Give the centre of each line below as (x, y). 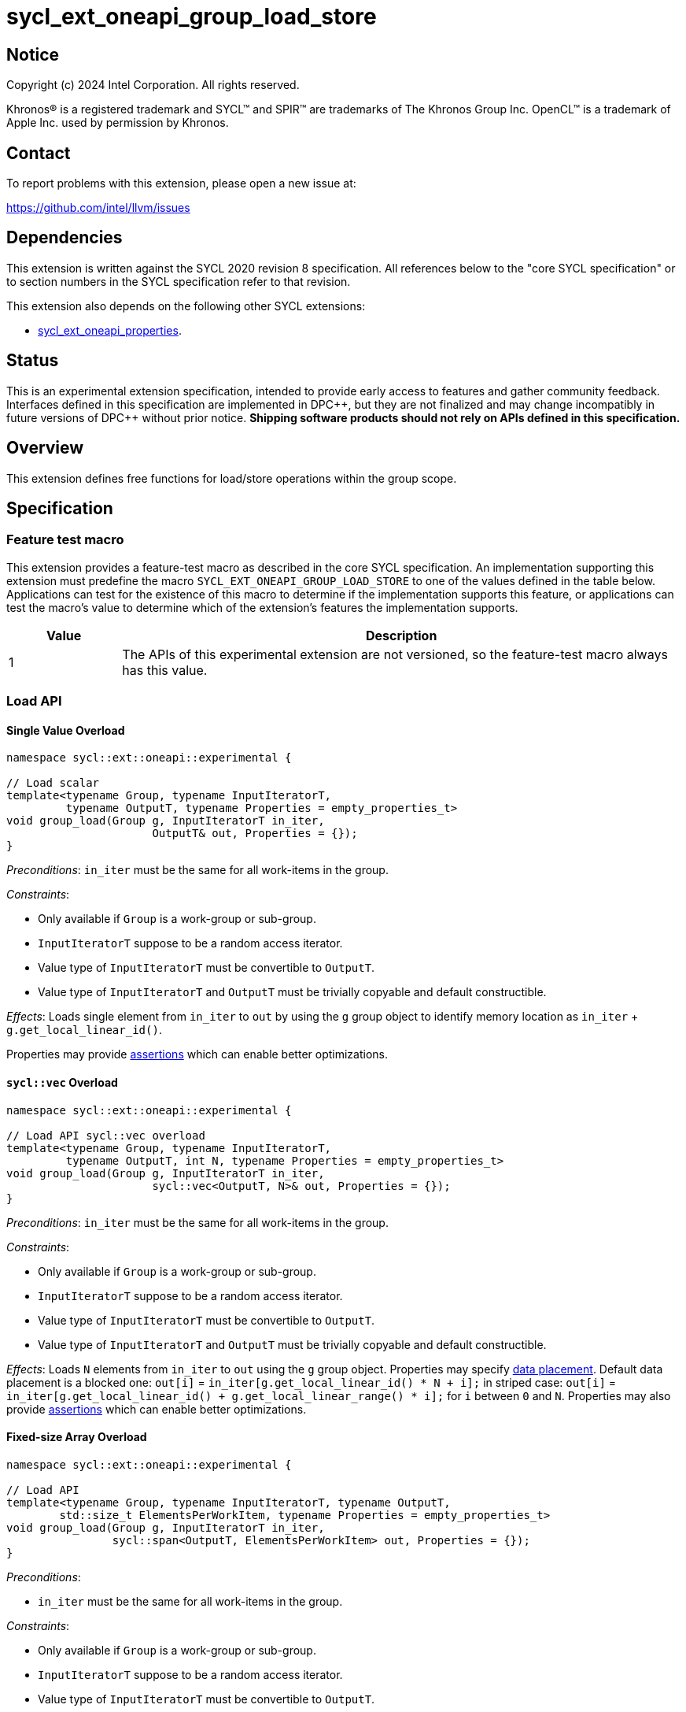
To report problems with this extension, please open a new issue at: (181, 183)
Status (33, 361)
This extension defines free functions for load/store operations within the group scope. (232, 478)
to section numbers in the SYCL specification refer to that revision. (179, 281)
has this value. (165, 670)
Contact (39, 153)
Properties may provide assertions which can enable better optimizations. (197, 1054)
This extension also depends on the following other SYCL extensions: (186, 306)
